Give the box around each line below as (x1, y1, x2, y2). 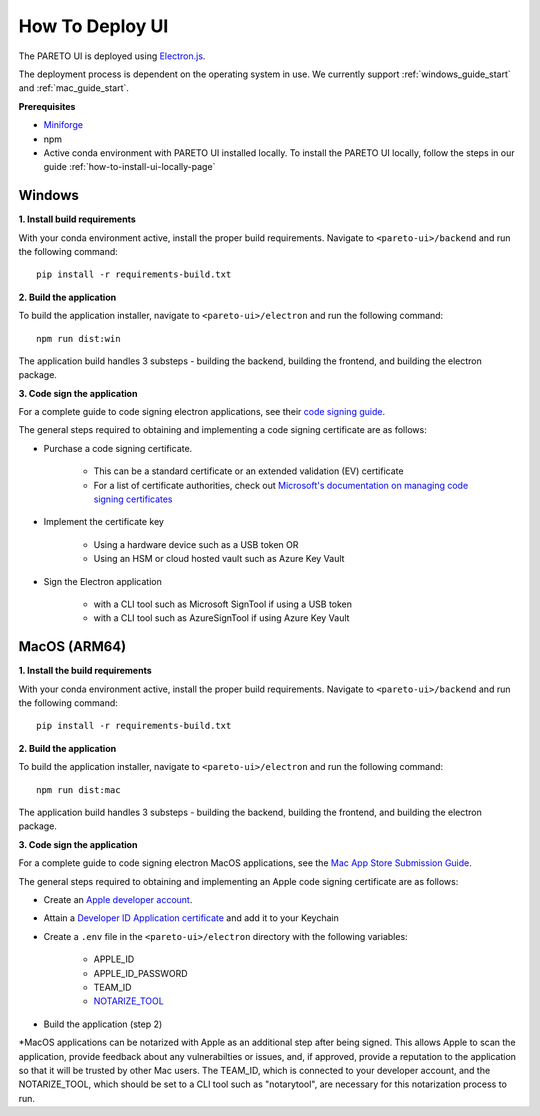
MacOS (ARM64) (18, 638, 127, 655)
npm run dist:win (36, 333, 121, 344)
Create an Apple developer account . (43, 893, 193, 905)
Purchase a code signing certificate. (43, 442, 193, 454)
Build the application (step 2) (43, 1018, 163, 1030)
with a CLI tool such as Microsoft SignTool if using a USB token (93, 598, 353, 610)
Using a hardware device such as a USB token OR (93, 538, 299, 550)
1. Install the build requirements (18, 665, 152, 677)
